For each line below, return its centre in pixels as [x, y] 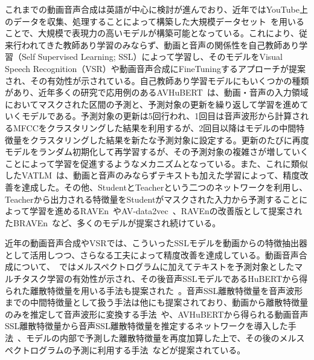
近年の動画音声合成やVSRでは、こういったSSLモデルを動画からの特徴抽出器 [156, 243]
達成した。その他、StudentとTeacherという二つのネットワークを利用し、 [165, 187]
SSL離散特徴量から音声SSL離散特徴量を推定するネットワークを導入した [146, 326]
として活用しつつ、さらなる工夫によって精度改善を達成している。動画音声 [152, 254]
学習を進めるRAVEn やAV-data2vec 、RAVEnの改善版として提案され [166, 211]
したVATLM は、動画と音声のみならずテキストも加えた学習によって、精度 [152, 175]
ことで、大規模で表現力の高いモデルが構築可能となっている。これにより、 [152, 33]
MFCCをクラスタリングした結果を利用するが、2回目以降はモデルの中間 [155, 127]
